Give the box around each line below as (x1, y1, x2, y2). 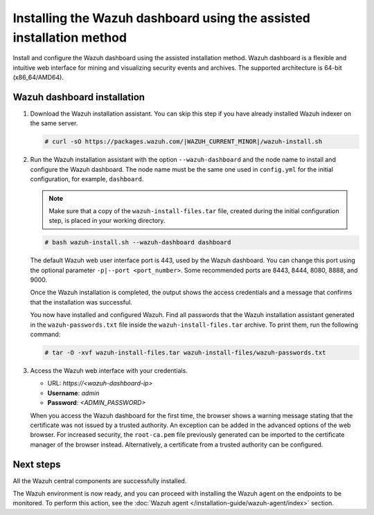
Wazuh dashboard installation (12, 91, 145, 103)
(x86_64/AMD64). (12, 73, 64, 82)
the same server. (30, 119, 78, 127)
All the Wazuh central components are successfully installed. (12, 476, 187, 485)
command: (30, 330, 61, 338)
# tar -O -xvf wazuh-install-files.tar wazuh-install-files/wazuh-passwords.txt (44, 349, 326, 356)
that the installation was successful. (30, 298, 133, 306)
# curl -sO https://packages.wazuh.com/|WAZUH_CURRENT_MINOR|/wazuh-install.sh (44, 138, 323, 145)
